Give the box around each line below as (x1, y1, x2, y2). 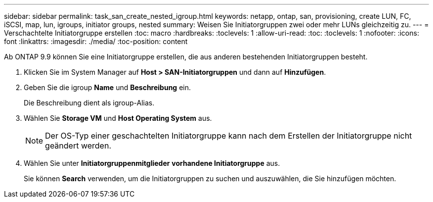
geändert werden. (45, 141, 112, 151)
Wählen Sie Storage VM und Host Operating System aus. (24, 114, 212, 122)
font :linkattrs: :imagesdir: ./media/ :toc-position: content (4, 37, 188, 46)
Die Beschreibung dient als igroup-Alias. (24, 99, 155, 107)
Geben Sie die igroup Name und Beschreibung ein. (24, 83, 191, 92)
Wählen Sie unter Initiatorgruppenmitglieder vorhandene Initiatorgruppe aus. (24, 159, 280, 167)
